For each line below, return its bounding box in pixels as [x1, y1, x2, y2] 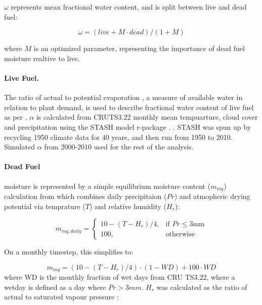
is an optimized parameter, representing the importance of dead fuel [33, 43, 245, 54]
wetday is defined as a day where [4, 281, 106, 292]
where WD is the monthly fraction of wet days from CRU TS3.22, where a [4, 272, 235, 282]
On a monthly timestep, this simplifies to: [4, 246, 134, 257]
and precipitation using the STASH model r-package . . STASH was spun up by [4, 121, 251, 132]
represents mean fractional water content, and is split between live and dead [11, 2, 247, 12]
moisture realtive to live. [4, 53, 80, 63]
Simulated [4, 141, 35, 152]
